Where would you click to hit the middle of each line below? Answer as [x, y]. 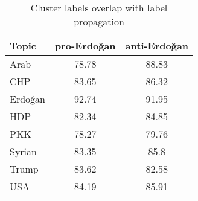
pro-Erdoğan [85, 46]
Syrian [23, 151]
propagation [99, 21]
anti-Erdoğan [157, 46]
